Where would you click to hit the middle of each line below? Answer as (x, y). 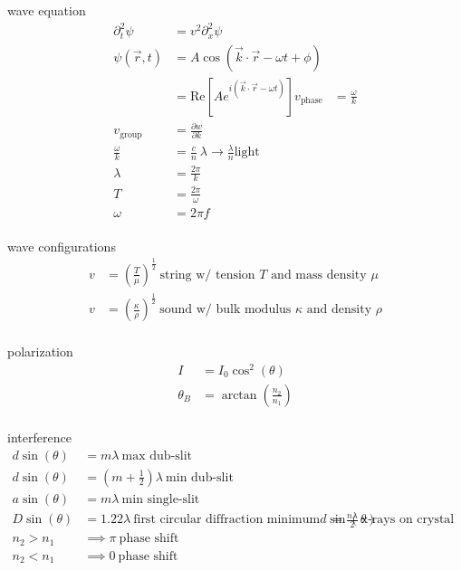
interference (39, 437)
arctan (239, 395)
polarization (40, 351)
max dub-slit (157, 456)
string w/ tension (207, 275)
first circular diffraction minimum (227, 520)
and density (339, 310)
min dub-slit (200, 477)
